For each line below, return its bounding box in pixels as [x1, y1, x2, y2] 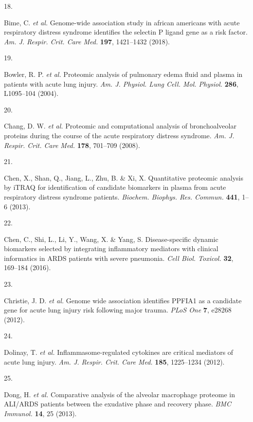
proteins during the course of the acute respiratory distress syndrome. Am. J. [4, 130, 235, 140]
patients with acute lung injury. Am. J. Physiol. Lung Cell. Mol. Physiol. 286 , [4, 78, 238, 89]
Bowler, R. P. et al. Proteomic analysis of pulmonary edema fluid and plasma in [4, 69, 243, 79]
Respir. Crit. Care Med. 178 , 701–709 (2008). [4, 140, 140, 150]
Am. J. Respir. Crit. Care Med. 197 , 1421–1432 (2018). [4, 36, 170, 46]
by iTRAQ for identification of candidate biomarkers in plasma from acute [4, 182, 226, 192]
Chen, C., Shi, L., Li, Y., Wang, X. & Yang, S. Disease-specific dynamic [4, 234, 218, 244]
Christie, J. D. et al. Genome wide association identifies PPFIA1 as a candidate [4, 295, 242, 305]
